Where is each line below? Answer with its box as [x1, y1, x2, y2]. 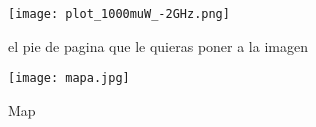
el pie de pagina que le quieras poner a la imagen [8, 35, 308, 56]
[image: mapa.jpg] [8, 71, 130, 86]
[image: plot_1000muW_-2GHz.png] [8, 7, 230, 21]
